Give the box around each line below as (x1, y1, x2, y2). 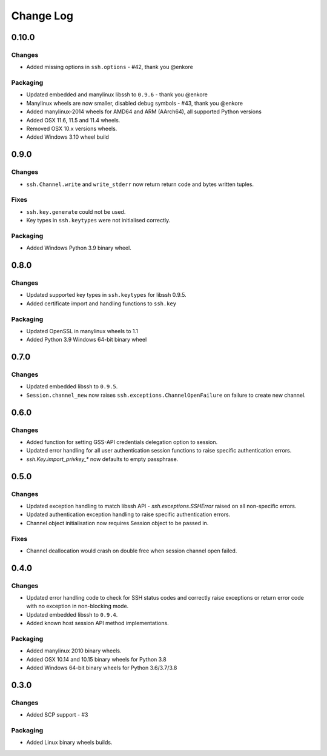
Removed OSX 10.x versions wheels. (26, 125, 117, 133)
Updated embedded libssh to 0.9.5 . (26, 383, 118, 390)
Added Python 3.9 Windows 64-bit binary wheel (26, 336, 147, 343)
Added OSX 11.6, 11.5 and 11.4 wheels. (26, 116, 121, 124)
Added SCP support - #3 (26, 711, 88, 718)
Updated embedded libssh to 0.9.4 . (26, 611, 118, 618)
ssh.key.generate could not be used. (26, 208, 126, 215)
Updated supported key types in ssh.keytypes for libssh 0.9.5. (26, 291, 187, 299)
